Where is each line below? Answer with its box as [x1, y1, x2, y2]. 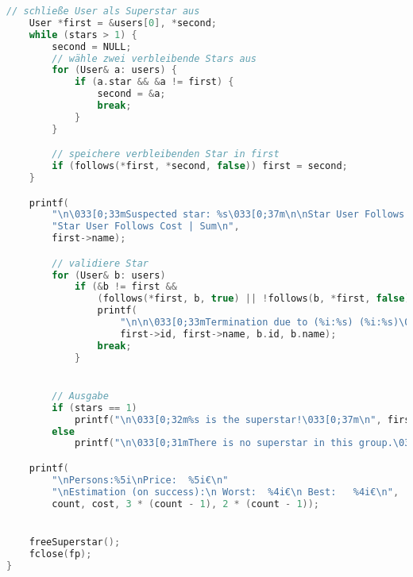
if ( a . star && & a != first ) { [74, 76, 234, 88]
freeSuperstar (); [29, 536, 121, 548]
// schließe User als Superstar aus [6, 6, 200, 17]
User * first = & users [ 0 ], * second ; [29, 17, 218, 29]
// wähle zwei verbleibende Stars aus [52, 52, 257, 64]
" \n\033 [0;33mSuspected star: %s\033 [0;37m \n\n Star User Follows [52, 209, 405, 221]
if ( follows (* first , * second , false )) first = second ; [52, 160, 348, 172]
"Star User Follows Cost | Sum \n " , [52, 221, 240, 233]
